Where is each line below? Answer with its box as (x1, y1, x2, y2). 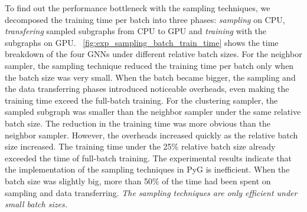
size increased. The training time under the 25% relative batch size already (5, 140, 276, 153)
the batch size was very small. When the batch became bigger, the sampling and (5, 71, 296, 83)
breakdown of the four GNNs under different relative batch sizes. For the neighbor (5, 48, 302, 60)
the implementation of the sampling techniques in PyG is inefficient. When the (5, 163, 290, 175)
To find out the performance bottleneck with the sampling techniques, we (5, 2, 270, 14)
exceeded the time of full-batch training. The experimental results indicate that (5, 151, 292, 164)
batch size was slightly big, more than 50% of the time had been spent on (5, 174, 271, 187)
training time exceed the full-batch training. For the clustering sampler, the (5, 94, 278, 106)
